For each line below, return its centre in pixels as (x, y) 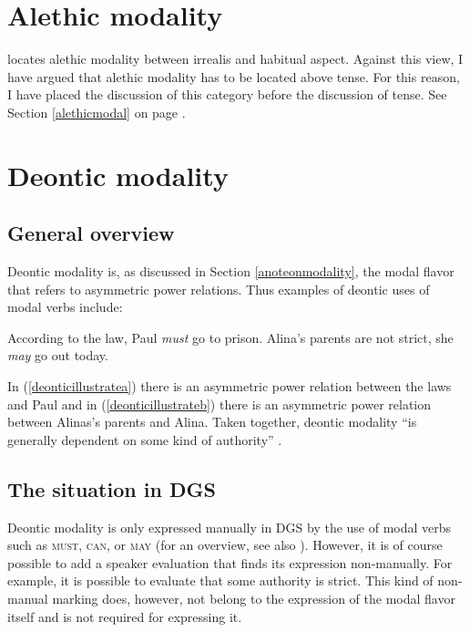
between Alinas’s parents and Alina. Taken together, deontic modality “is (212, 422)
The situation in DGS (112, 488)
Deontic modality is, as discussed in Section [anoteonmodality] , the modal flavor (231, 271)
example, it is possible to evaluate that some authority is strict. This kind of (220, 580)
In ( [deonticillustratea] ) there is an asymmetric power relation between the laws (230, 386)
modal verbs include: (65, 307)
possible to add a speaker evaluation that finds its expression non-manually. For (230, 562)
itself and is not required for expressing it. (125, 616)
